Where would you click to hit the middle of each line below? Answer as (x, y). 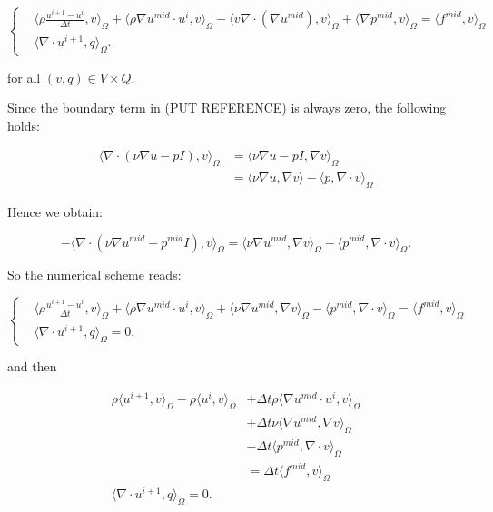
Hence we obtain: (55, 211)
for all (24, 77)
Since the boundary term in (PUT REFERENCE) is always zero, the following (227, 108)
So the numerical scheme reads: (94, 274)
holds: (24, 125)
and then (32, 366)
